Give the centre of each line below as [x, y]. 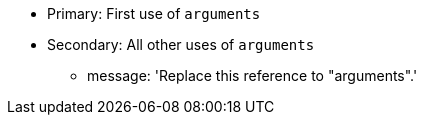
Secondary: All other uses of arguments [181, 44]
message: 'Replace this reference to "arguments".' [252, 75]
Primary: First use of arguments [154, 13]
